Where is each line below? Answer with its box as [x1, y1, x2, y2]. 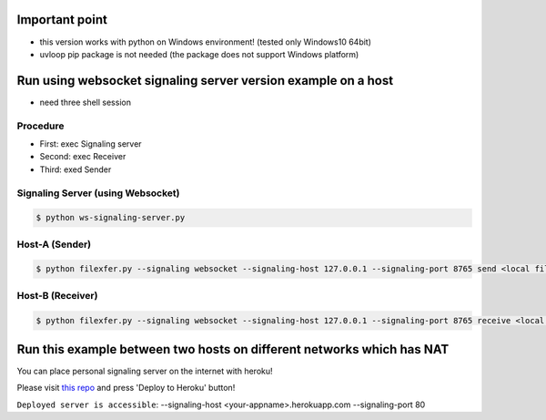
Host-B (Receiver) [16, 289, 98, 302]
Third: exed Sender [39, 164, 112, 175]
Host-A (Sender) [16, 238, 92, 251]
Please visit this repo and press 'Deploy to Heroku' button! [16, 383, 236, 394]
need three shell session [39, 97, 132, 108]
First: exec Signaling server [39, 138, 142, 149]
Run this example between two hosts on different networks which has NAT [16, 342, 450, 357]
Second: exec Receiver [39, 151, 126, 162]
